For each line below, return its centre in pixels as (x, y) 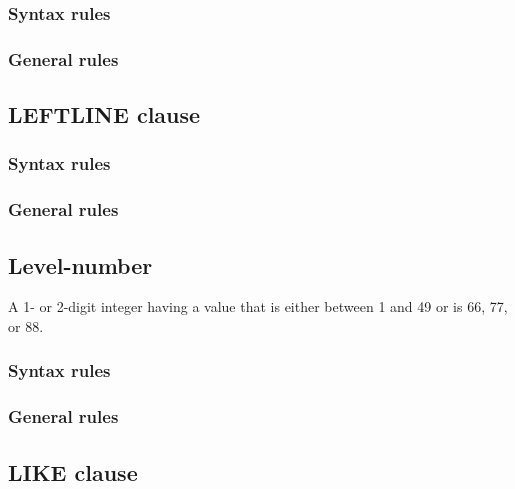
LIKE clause (73, 471)
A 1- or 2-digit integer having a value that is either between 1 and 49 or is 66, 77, (258, 306)
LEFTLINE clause (104, 114)
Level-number (80, 264)
